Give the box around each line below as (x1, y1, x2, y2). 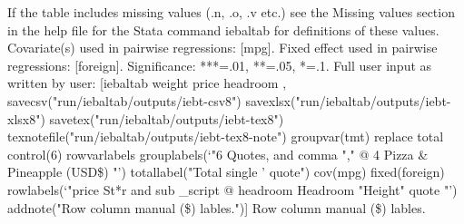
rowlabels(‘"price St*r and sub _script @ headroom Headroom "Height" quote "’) (7, 180, 458, 199)
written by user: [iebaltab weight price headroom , (7, 73, 287, 93)
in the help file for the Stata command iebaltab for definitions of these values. (7, 20, 439, 39)
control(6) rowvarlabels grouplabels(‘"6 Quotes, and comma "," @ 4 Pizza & (7, 144, 429, 163)
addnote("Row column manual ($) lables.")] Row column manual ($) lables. (7, 198, 426, 217)
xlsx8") (7, 109, 45, 128)
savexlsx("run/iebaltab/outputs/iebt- (245, 91, 451, 110)
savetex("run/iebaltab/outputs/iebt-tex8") (49, 109, 284, 128)
